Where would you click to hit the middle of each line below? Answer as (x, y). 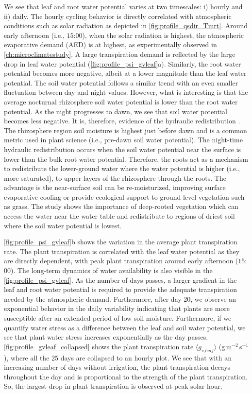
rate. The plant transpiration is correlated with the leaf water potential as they (122, 251)
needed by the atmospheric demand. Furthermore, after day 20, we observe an (120, 299)
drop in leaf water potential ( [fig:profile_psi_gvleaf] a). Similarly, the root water (123, 63)
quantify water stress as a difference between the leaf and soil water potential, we (125, 327)
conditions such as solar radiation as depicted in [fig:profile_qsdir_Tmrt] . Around (126, 26)
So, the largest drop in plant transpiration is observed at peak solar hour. (113, 386)
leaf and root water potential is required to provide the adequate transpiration (120, 289)
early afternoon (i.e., (34, 35)
